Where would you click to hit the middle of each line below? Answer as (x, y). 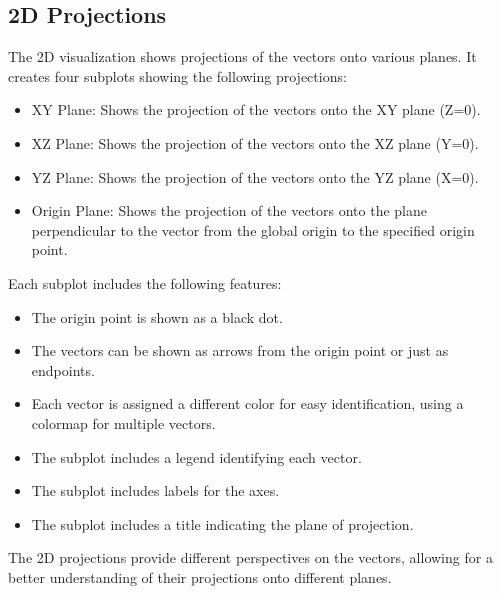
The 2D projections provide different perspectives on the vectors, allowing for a (250, 557)
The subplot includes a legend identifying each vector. (196, 456)
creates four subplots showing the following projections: (177, 75)
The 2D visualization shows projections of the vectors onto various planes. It (242, 56)
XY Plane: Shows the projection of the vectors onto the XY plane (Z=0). (256, 109)
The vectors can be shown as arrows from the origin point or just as (240, 350)
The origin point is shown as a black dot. (157, 316)
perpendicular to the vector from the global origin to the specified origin (253, 229)
